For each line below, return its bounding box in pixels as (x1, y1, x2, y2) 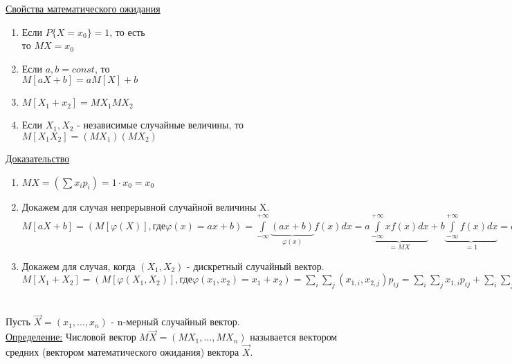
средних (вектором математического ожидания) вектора (6, 345, 239, 359)
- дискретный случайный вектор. (187, 258, 324, 273)
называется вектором (250, 329, 338, 344)
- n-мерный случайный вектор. (111, 314, 240, 329)
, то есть (109, 24, 145, 39)
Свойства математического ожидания (6, 1, 161, 15)
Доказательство (6, 151, 70, 165)
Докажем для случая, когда (21, 258, 136, 273)
